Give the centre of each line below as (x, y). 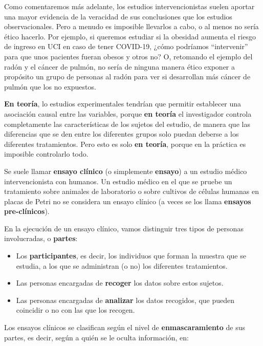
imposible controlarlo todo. (46, 154)
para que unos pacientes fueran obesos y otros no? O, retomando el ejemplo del (128, 56)
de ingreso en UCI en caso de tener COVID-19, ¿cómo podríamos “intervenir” (126, 46)
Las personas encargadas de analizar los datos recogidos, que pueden (125, 300)
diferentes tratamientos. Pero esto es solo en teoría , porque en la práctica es (125, 144)
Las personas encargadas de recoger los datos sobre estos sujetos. (120, 283)
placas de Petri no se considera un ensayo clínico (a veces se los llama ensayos (128, 201)
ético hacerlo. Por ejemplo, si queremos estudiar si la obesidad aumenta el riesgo (130, 36)
